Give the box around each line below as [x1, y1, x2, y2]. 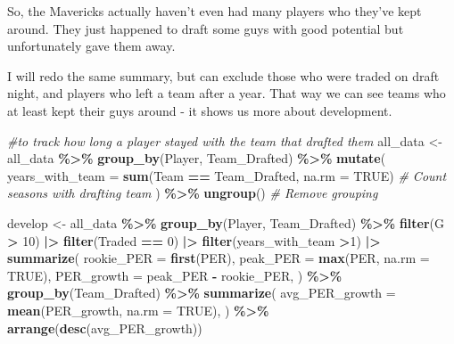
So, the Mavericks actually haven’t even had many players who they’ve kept [7, 2, 422, 20]
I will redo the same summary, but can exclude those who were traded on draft [7, 66, 440, 85]
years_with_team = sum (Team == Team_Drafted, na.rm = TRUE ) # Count [7, 166, 447, 184]
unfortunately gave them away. [7, 37, 176, 55]
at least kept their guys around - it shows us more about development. [7, 101, 392, 119]
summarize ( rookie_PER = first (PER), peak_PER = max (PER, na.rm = [7, 249, 430, 267]
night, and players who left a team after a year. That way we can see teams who [7, 84, 446, 102]
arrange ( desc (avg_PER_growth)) [7, 318, 202, 337]
